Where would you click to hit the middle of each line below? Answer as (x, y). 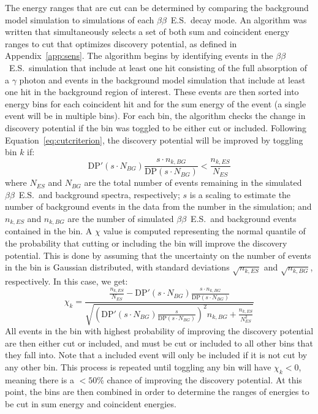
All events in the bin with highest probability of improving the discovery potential (159, 331)
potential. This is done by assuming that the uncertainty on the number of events (158, 255)
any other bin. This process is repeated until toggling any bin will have (138, 366)
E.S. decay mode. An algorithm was (239, 19)
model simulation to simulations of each (80, 19)
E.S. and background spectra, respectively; (99, 194)
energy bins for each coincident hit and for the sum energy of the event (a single (156, 103)
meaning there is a (40, 379)
